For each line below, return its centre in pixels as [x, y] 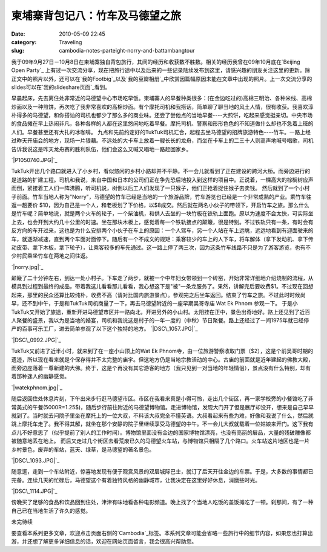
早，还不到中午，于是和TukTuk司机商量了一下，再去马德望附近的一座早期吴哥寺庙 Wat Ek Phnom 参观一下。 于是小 [154, 304]
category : [24, 42]
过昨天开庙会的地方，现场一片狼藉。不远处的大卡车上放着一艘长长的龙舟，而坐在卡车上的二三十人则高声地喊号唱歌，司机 [162, 141]
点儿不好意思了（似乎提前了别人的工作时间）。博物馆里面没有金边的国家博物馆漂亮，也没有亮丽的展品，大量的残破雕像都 [161, 432]
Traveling [71, 42]
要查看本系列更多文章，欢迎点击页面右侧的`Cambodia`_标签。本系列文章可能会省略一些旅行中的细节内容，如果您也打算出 [162, 533]
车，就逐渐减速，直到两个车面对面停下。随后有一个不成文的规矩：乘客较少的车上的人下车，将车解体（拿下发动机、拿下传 [162, 239]
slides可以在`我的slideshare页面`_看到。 [61, 87]
